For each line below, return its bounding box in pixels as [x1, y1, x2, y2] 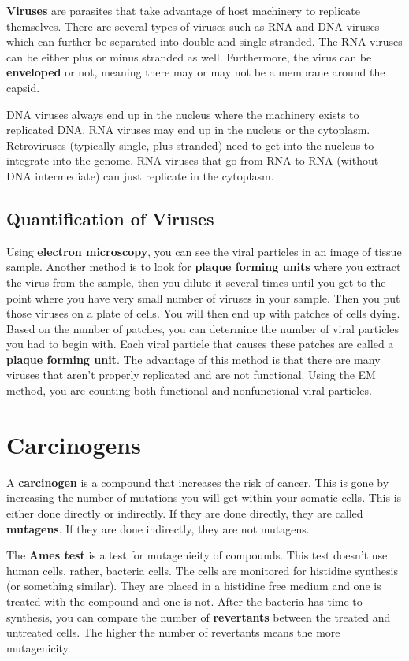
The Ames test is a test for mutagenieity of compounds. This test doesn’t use [6, 547, 388, 563]
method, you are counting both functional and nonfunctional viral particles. [6, 382, 372, 399]
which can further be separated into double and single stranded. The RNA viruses [6, 33, 403, 50]
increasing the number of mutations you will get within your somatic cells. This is [6, 489, 402, 506]
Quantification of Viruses [6, 206, 214, 230]
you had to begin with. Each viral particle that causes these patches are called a [6, 336, 394, 352]
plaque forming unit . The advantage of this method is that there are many [6, 351, 381, 367]
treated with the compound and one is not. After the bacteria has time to [6, 592, 363, 609]
